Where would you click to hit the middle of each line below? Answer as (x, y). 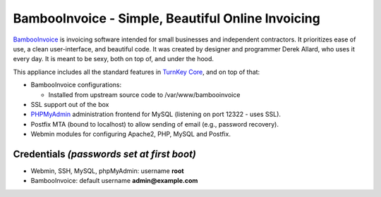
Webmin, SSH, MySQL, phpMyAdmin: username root (107, 171)
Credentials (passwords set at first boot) (105, 154)
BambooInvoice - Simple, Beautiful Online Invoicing (167, 18)
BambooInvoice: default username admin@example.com (114, 181)
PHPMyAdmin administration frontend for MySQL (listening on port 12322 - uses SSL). (156, 114)
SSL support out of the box (70, 104)
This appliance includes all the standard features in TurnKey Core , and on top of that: (137, 72)
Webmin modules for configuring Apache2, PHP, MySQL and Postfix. (131, 134)
